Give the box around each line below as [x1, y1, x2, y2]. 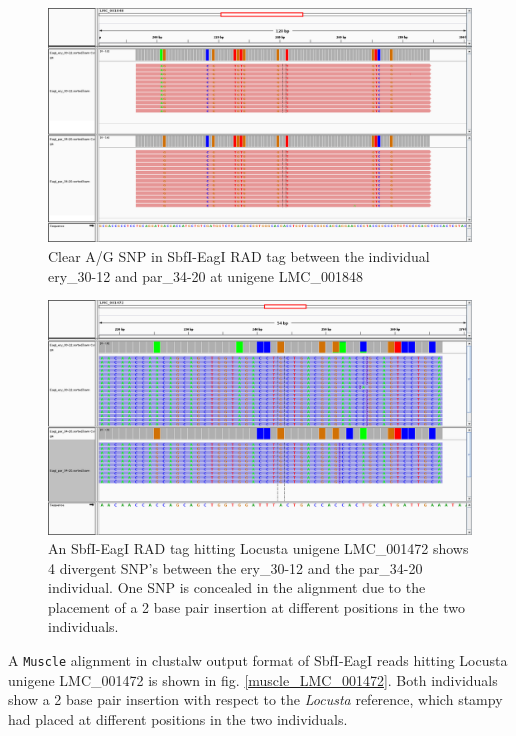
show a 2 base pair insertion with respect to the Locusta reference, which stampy [8, 689, 503, 710]
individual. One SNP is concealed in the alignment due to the [48, 577, 426, 598]
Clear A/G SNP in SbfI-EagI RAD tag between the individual [48, 245, 430, 266]
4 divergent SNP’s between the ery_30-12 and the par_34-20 [48, 557, 423, 578]
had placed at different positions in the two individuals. [8, 708, 348, 729]
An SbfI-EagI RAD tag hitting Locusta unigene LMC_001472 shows [48, 538, 469, 559]
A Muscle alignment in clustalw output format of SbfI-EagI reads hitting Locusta [8, 650, 508, 671]
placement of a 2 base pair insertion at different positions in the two [48, 596, 465, 617]
